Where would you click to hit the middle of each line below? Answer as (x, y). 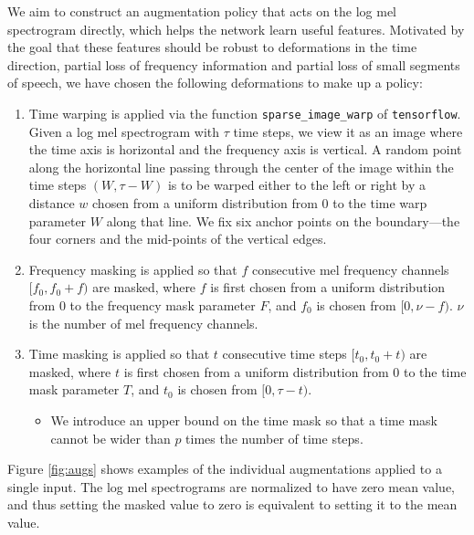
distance (52, 203)
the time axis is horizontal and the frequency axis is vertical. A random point (245, 149)
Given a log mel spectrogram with (124, 131)
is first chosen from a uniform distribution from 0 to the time (295, 371)
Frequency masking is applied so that (133, 269)
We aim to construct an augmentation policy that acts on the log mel (202, 11)
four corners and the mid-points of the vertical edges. (178, 239)
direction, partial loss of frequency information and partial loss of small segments (234, 64)
